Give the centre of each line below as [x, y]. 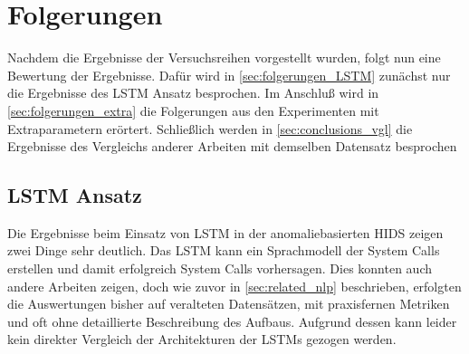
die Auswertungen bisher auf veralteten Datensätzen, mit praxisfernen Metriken [229, 304]
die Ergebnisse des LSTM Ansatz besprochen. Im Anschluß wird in [193, 93]
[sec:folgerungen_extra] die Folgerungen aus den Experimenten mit [193, 110]
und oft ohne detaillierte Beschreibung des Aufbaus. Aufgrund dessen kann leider [232, 321]
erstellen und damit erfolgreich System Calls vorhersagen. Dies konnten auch [220, 268]
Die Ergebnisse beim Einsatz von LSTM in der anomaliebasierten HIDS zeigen [225, 232]
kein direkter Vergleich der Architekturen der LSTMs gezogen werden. [202, 339]
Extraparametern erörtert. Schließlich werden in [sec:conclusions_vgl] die [210, 128]
